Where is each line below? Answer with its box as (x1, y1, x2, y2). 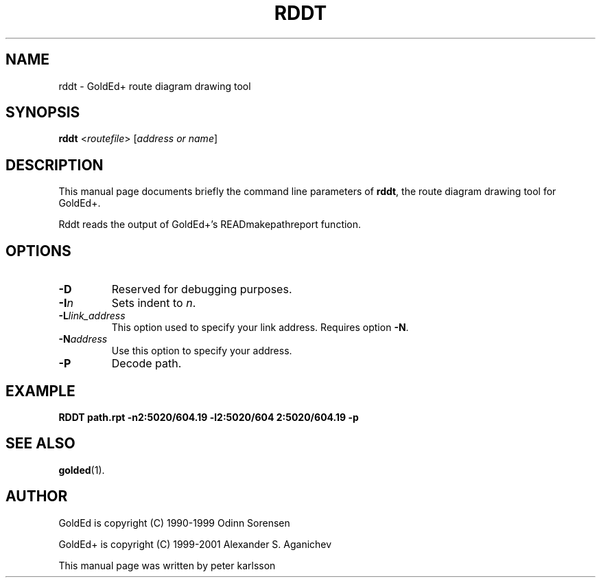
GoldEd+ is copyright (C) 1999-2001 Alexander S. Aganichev (58, 538, 332, 550)
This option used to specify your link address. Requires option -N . (111, 321, 409, 334)
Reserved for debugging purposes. (111, 282, 292, 297)
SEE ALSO (5, 435, 75, 453)
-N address (58, 333, 108, 345)
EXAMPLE (5, 382, 75, 400)
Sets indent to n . (111, 296, 196, 310)
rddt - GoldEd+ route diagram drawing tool (58, 80, 251, 92)
